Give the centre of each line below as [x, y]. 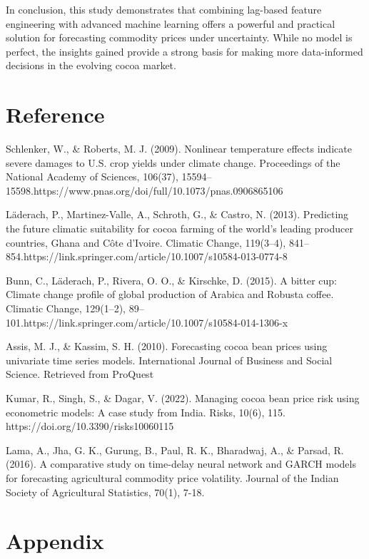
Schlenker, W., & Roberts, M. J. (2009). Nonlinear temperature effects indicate [179, 149]
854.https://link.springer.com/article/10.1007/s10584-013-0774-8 [147, 256]
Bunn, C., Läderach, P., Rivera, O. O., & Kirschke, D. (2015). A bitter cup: [172, 280]
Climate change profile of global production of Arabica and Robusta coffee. [170, 294]
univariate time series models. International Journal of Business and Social [169, 360]
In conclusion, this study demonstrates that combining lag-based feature [164, 9]
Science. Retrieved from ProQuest [80, 374]
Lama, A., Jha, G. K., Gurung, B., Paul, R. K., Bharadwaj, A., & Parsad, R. [175, 450]
